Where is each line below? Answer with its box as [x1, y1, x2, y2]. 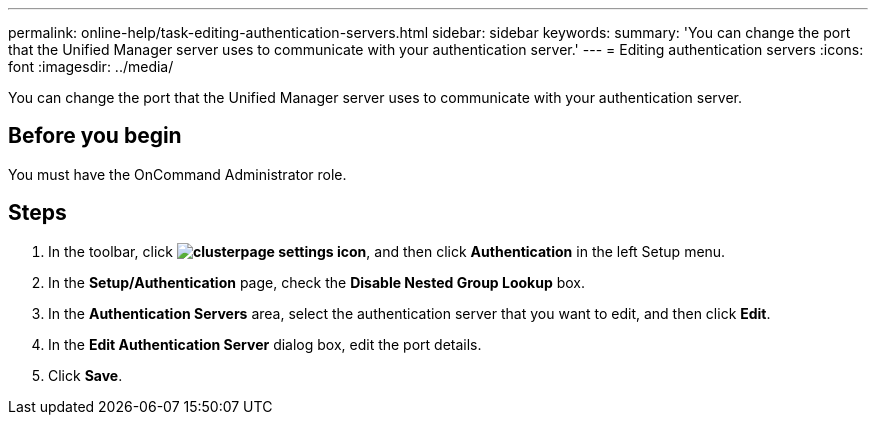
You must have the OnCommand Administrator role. [8, 165, 347, 183]
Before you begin [8, 123, 182, 149]
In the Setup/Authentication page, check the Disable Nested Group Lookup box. [48, 273, 585, 291]
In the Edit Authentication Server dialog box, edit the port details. [48, 335, 482, 353]
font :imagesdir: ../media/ [8, 58, 174, 75]
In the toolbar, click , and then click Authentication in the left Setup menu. [48, 242, 726, 260]
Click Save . [48, 366, 123, 384]
